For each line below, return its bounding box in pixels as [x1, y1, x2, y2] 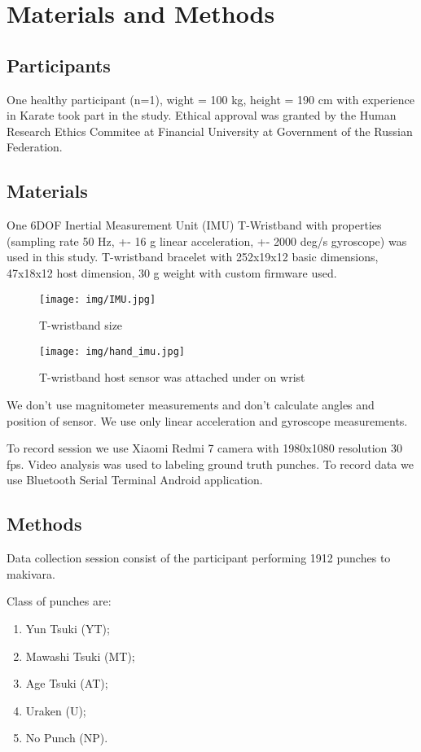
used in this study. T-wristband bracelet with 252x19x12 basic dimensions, [7, 248, 379, 265]
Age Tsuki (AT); [25, 675, 108, 692]
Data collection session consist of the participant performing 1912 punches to [7, 549, 391, 566]
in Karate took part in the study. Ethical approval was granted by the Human [7, 107, 397, 124]
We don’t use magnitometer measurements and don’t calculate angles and [7, 396, 375, 413]
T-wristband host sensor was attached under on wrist [39, 369, 305, 386]
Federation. [7, 138, 63, 155]
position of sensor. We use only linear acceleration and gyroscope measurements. [7, 412, 408, 429]
